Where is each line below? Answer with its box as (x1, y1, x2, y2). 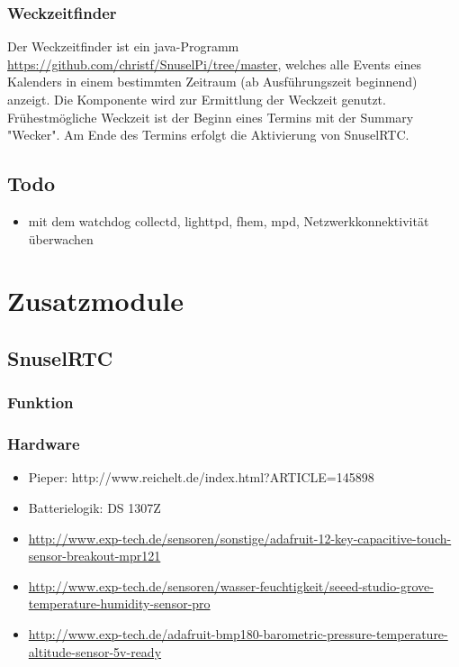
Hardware (7, 433, 80, 455)
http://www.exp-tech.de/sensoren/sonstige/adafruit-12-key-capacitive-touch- (28, 528, 452, 547)
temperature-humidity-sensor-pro (28, 594, 211, 613)
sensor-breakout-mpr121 (28, 546, 161, 565)
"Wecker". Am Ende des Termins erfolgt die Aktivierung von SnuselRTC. (7, 125, 409, 144)
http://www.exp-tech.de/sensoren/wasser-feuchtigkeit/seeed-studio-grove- (28, 576, 434, 595)
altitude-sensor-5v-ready (28, 642, 162, 661)
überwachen (28, 229, 94, 248)
